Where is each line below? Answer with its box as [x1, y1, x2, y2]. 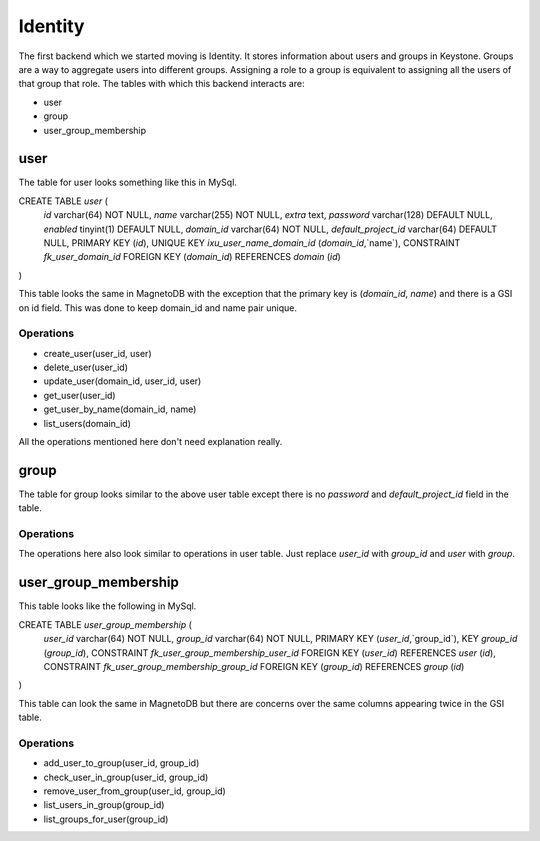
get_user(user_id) [43, 389, 116, 401]
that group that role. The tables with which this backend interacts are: [18, 78, 305, 90]
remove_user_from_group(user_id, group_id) [43, 785, 227, 797]
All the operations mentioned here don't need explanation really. [18, 436, 283, 448]
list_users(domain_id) [43, 417, 132, 429]
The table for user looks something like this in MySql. [18, 176, 237, 189]
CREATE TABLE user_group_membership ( [18, 618, 192, 630]
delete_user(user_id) [43, 361, 129, 374]
